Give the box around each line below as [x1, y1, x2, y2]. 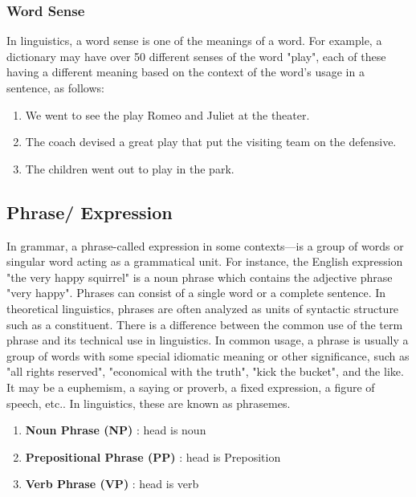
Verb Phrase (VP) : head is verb [25, 475, 199, 492]
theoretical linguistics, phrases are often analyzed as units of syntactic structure [6, 299, 399, 316]
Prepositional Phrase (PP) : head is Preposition [25, 448, 281, 465]
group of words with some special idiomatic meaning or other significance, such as [6, 347, 410, 364]
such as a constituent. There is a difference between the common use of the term [6, 316, 403, 332]
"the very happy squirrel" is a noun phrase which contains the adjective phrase [6, 268, 393, 285]
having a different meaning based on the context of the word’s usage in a [6, 63, 365, 80]
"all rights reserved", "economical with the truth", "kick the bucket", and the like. [6, 363, 404, 380]
